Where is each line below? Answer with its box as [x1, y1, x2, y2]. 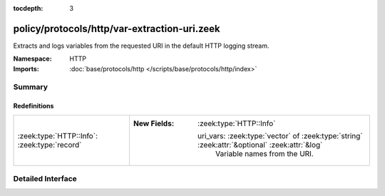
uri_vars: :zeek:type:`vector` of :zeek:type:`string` [197, 130, 363, 140]
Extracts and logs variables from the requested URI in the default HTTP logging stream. [13, 41, 270, 50]
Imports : [13, 64, 39, 73]
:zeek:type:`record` [17, 140, 82, 150]
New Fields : [133, 118, 175, 128]
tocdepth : [13, 4, 43, 12]
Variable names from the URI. [215, 148, 314, 158]
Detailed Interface [13, 174, 78, 184]
